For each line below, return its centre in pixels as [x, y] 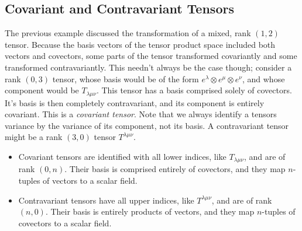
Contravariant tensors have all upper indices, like [106, 200]
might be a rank [34, 137]
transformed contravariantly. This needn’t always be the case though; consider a [148, 67]
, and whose [263, 78]
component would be [42, 90]
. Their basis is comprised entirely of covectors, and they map [175, 169]
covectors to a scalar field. [65, 223]
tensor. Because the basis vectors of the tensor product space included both [140, 44]
